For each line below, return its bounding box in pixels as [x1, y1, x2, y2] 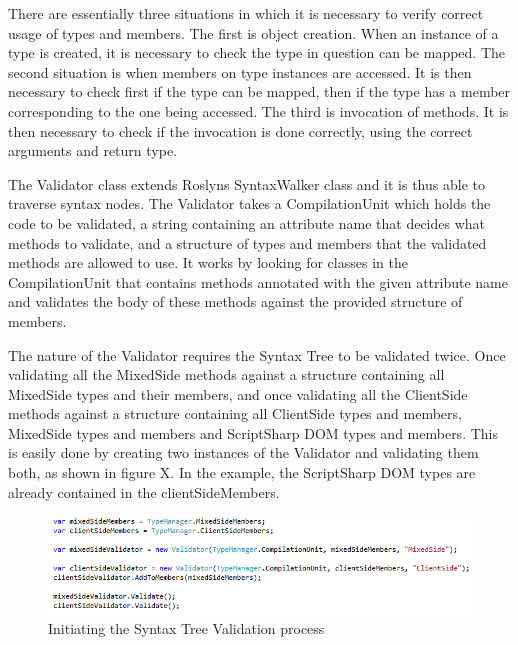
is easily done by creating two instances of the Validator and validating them [8, 442, 479, 463]
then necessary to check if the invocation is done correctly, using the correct [8, 120, 473, 141]
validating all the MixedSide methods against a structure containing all [8, 364, 445, 385]
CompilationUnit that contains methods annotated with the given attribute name [8, 271, 508, 292]
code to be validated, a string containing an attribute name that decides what [8, 212, 486, 233]
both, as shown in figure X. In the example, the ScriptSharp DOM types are [8, 462, 476, 483]
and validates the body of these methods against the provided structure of [8, 291, 463, 312]
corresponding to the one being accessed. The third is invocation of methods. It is [8, 100, 509, 121]
